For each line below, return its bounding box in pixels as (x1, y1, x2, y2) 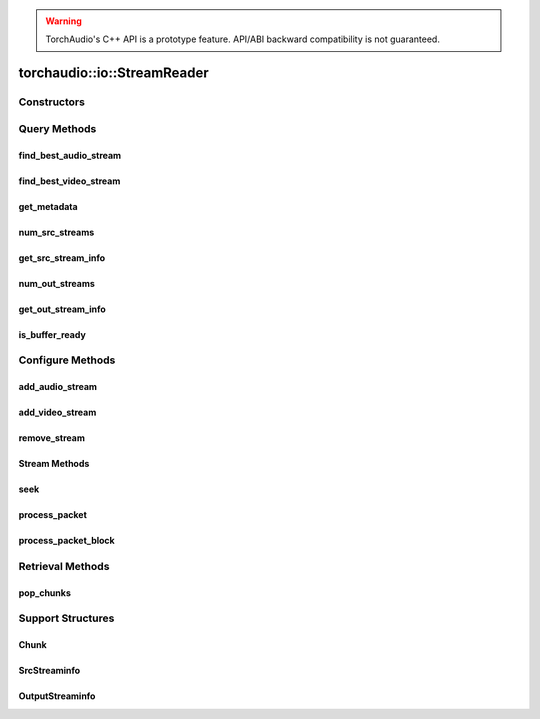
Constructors (18, 95, 85, 109)
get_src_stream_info (18, 251, 106, 264)
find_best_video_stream (18, 175, 121, 187)
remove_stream (18, 432, 85, 444)
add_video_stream (18, 406, 97, 419)
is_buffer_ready (18, 328, 87, 340)
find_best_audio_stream (18, 149, 122, 161)
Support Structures (18, 611, 115, 625)
